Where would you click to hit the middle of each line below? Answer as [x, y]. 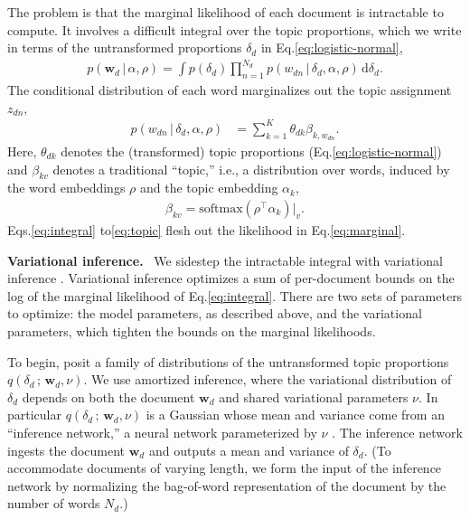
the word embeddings [66, 188]
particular [34, 415]
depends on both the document [108, 396]
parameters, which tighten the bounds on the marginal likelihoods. [192, 331]
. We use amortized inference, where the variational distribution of [268, 379]
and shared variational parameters [314, 396]
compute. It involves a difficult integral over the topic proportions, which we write [235, 29]
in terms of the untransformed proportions [125, 47]
